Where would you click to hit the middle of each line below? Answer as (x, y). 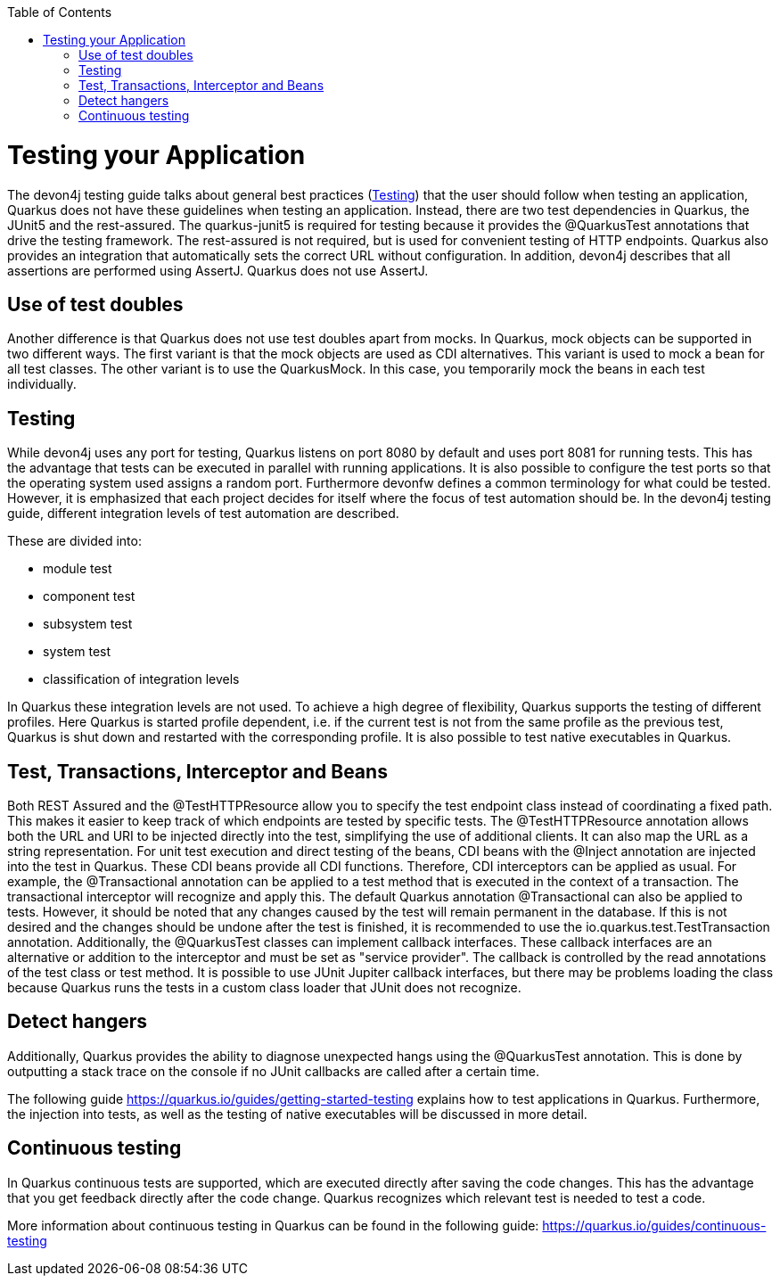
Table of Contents (60, 12)
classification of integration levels (141, 679)
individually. (42, 384)
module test (78, 569)
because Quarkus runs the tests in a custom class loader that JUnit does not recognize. (264, 988)
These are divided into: (74, 541)
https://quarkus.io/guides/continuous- (654, 1225)
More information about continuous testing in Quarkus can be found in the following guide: (273, 1225)
